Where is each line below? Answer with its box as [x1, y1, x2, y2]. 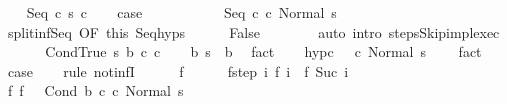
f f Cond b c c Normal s [7, 80, 184, 101]
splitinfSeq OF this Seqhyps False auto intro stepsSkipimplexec [7, 21, 500, 42]
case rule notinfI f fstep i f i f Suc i [7, 60, 349, 81]
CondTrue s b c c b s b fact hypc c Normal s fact [45, 41, 482, 62]
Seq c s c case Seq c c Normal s [26, 2, 337, 22]
